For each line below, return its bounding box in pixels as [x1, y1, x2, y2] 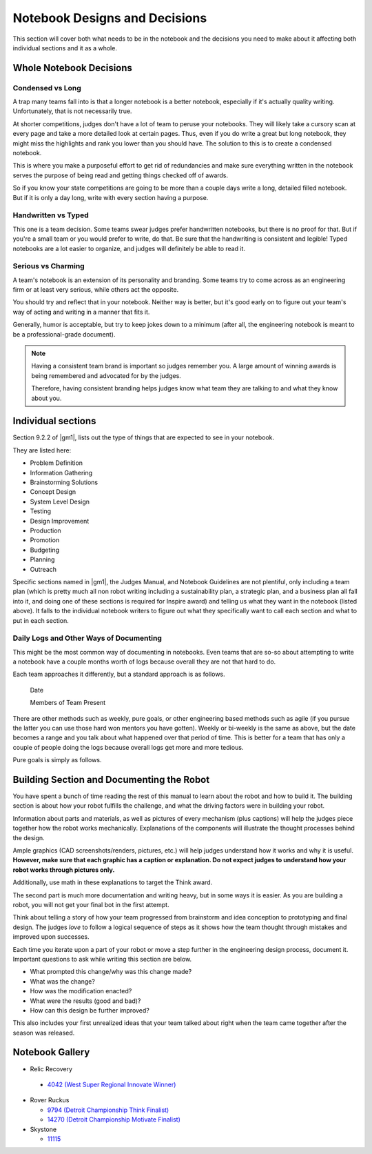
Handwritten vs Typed [12, 210, 89, 220]
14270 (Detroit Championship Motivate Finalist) [47, 1115, 180, 1124]
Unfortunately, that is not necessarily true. [12, 107, 132, 115]
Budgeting [30, 546, 60, 554]
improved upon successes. [12, 933, 90, 941]
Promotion [30, 536, 60, 544]
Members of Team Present [30, 699, 106, 707]
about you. [31, 394, 62, 402]
